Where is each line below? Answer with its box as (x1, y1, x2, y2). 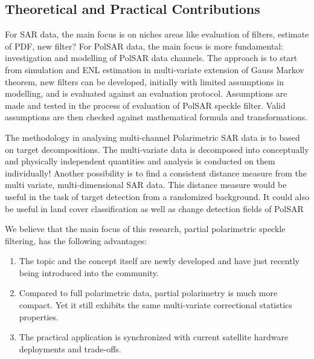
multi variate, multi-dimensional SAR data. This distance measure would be (5, 178, 287, 191)
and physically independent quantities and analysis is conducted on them (5, 155, 275, 167)
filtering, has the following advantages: (5, 234, 147, 247)
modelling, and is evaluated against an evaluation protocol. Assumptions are (5, 87, 287, 100)
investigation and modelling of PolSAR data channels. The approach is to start (5, 51, 298, 64)
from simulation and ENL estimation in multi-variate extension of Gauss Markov (5, 63, 304, 76)
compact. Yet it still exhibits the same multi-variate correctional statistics (19, 299, 292, 311)
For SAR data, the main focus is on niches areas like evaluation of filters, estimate (5, 28, 309, 40)
